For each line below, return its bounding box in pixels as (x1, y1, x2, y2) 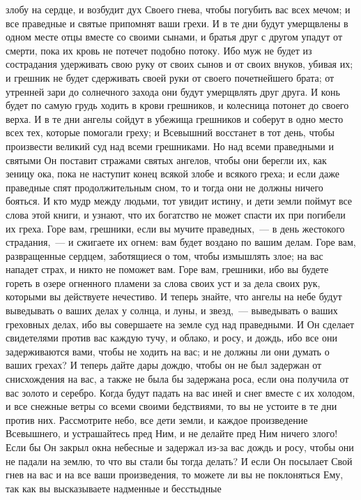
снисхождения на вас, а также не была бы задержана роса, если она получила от (6, 372, 349, 386)
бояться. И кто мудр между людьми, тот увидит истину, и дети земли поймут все (6, 193, 353, 208)
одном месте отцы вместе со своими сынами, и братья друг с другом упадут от (6, 29, 343, 44)
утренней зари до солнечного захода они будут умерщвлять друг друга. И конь (6, 84, 340, 98)
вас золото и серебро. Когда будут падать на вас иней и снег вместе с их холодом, (6, 385, 355, 399)
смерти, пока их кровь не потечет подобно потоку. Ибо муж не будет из (6, 43, 312, 57)
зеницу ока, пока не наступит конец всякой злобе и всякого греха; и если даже (6, 166, 339, 181)
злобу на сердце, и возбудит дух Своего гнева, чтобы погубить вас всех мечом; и (6, 2, 351, 16)
